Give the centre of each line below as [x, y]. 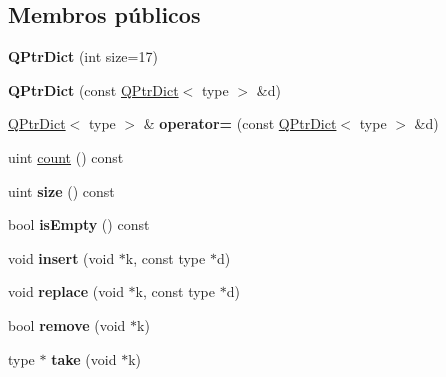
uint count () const [66, 156]
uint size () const [61, 190]
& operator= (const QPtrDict [240, 123]
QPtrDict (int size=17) [83, 56]
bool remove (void [67, 324]
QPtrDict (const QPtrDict [93, 89]
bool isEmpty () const [79, 224]
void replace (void [66, 291]
